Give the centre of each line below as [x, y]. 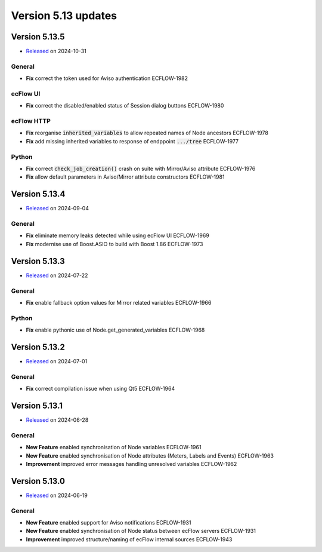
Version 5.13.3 [38, 261]
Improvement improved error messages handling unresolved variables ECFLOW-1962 [131, 464]
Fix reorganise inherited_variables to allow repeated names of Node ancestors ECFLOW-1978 [147, 133]
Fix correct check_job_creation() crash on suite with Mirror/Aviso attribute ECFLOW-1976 [141, 169]
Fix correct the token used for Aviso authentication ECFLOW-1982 [107, 78]
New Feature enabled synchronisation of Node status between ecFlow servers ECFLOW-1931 [141, 531]
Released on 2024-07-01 [57, 361]
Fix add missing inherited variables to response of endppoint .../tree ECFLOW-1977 [132, 141]
